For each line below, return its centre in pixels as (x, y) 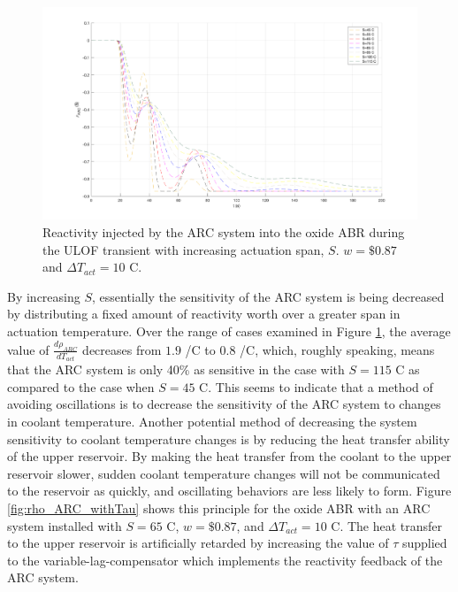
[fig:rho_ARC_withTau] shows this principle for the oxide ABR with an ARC (219, 508)
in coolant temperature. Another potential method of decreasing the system (212, 422)
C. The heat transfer (387, 525)
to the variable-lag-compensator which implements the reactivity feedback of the (225, 560)
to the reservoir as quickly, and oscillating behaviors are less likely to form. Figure (229, 491)
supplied (424, 543)
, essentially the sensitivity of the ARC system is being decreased (268, 296)
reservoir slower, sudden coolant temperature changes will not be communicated (224, 473)
